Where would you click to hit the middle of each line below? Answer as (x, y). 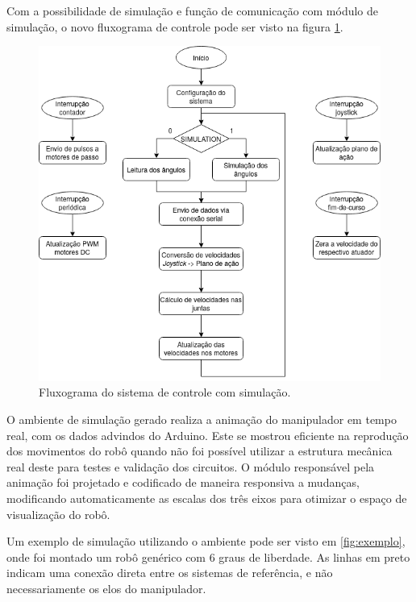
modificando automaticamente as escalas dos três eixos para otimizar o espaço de (207, 498)
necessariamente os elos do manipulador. (106, 588)
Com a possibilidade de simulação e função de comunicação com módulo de (193, 10)
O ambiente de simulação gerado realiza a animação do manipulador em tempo (202, 419)
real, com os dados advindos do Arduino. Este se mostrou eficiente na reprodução (208, 435)
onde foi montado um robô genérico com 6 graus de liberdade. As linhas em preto (208, 556)
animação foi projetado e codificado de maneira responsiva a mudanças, (183, 482)
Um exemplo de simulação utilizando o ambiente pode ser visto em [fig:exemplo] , (206, 541)
